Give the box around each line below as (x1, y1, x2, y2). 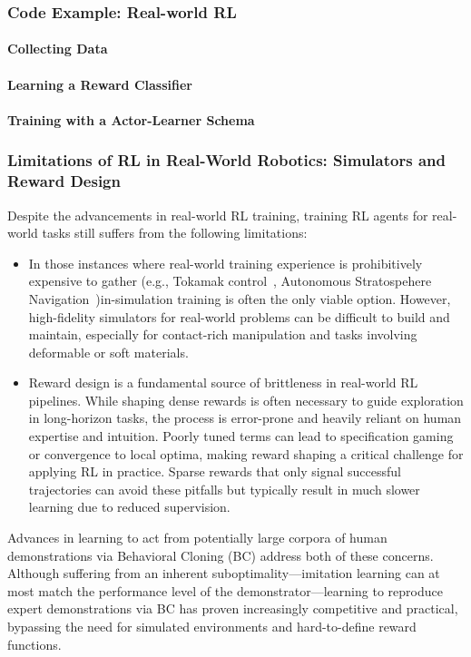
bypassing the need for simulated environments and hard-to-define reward (7, 617, 417, 636)
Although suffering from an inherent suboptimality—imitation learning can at (7, 564, 440, 583)
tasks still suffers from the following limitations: (42, 223, 308, 242)
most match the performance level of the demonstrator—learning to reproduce (7, 581, 443, 600)
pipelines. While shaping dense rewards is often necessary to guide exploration (28, 390, 464, 409)
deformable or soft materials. (28, 342, 189, 361)
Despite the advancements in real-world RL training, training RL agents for (7, 205, 428, 224)
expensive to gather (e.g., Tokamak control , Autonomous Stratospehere (28, 271, 432, 290)
